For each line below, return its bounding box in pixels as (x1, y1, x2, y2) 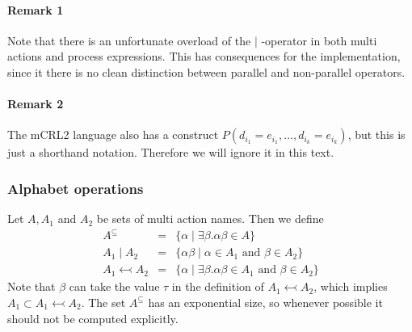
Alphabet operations (7, 178, 144, 198)
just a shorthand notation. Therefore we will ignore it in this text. (7, 144, 334, 161)
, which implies (313, 278, 388, 295)
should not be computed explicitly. (7, 309, 179, 326)
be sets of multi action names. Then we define (96, 210, 324, 227)
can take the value (69, 278, 160, 295)
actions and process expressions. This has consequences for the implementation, (7, 48, 401, 65)
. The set (81, 293, 126, 310)
